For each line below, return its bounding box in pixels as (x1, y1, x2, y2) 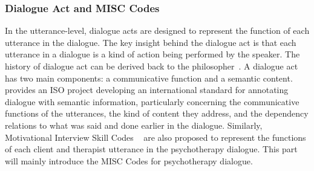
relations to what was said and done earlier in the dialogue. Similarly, (5, 118, 263, 131)
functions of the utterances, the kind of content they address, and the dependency (5, 107, 309, 120)
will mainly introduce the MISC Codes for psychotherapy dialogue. (5, 154, 253, 167)
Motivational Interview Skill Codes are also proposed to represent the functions (5, 131, 306, 143)
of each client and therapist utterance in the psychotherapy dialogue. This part (5, 143, 298, 155)
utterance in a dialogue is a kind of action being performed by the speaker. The (5, 48, 300, 60)
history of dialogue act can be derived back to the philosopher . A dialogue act (5, 60, 298, 72)
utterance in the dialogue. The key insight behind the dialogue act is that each (5, 36, 296, 48)
